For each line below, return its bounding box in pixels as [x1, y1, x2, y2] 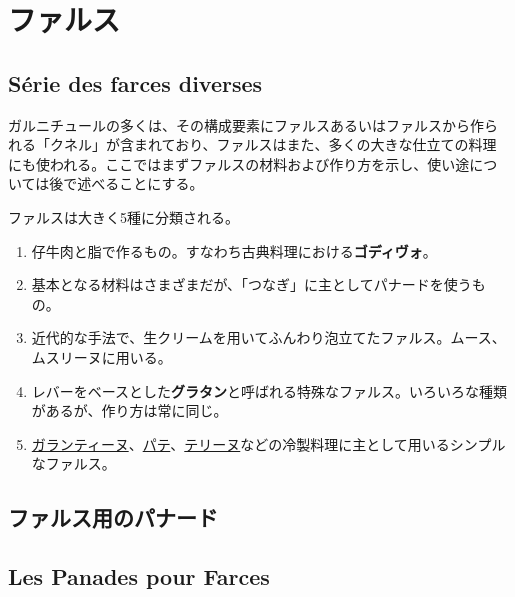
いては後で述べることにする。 [8, 173, 204, 194]
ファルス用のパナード [8, 502, 218, 533]
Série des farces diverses [8, 67, 263, 98]
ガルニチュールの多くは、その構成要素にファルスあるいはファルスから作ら [8, 114, 498, 135]
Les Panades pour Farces [8, 561, 270, 592]
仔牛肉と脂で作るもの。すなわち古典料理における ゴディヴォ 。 [31, 240, 437, 261]
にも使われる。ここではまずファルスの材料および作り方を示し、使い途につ [8, 153, 498, 174]
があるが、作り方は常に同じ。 [31, 400, 228, 421]
